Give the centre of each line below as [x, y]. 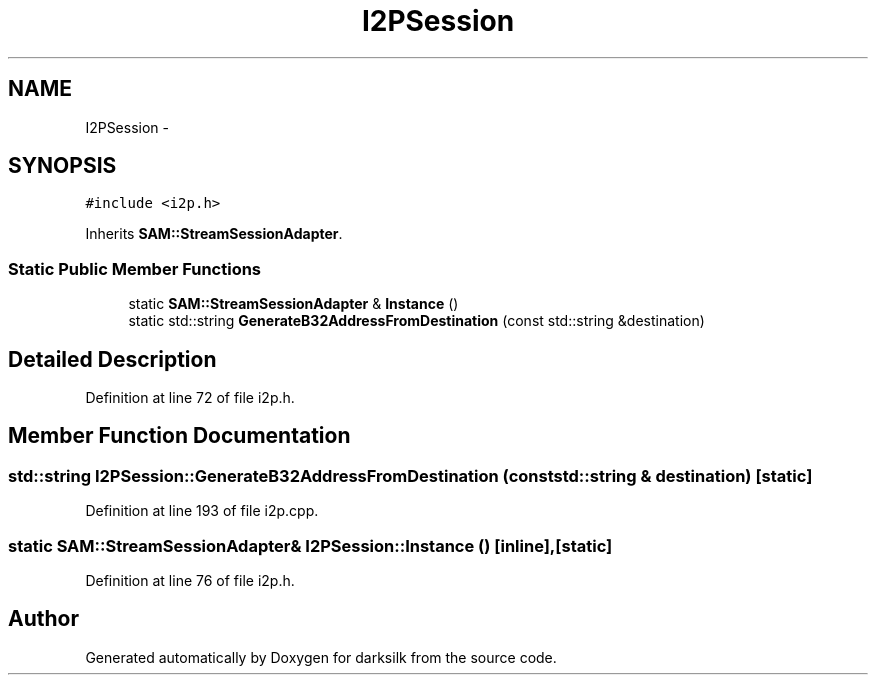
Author [43, 619]
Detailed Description [112, 359]
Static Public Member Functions [135, 268]
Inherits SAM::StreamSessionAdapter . [214, 234]
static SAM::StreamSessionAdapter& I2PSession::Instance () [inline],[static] [310, 545]
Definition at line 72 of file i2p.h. [190, 398]
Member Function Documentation [179, 436]
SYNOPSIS [62, 166]
